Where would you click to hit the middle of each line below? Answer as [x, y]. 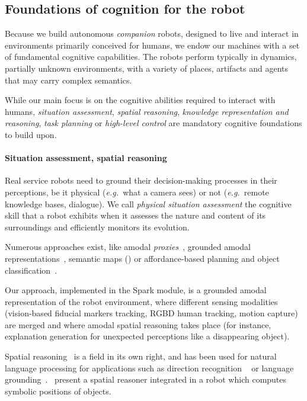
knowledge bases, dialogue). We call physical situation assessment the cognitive [148, 203]
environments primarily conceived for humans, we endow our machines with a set [152, 45]
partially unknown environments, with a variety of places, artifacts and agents [147, 68]
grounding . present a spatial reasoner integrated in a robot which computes [146, 379]
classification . [31, 270]
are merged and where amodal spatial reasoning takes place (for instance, [138, 324]
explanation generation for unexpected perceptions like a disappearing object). [147, 336]
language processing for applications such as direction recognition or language [149, 368]
